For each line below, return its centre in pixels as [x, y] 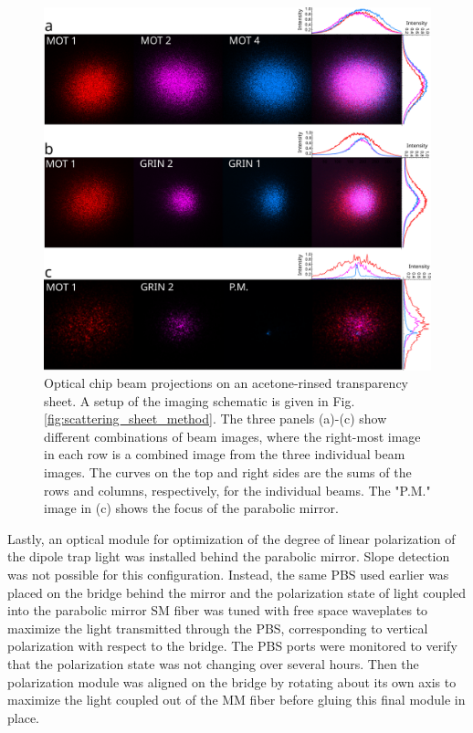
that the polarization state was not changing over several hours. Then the [213, 664]
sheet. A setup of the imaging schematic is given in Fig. [200, 400]
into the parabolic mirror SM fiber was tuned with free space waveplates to [218, 610]
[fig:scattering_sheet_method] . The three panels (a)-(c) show [215, 419]
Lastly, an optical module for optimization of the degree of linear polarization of [231, 538]
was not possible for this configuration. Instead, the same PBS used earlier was [228, 575]
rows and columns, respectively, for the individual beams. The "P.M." [237, 490]
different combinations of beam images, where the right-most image [232, 436]
